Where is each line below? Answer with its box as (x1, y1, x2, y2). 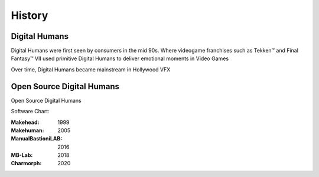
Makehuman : (11, 127, 44, 134)
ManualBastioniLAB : (11, 135, 63, 142)
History (11, 9, 48, 22)
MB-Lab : (11, 152, 33, 159)
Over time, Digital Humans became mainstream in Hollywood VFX (11, 65, 171, 73)
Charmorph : (11, 160, 42, 167)
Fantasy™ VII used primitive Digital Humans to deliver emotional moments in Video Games (11, 55, 229, 62)
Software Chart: (11, 108, 50, 115)
